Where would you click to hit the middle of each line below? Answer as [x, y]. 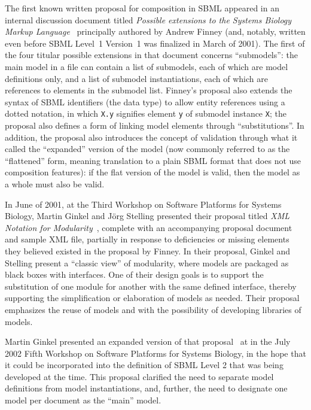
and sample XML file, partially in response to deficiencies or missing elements [147, 239]
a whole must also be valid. [55, 183]
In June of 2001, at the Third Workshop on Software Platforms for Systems [143, 204]
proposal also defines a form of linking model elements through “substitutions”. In [155, 125]
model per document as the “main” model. [83, 400]
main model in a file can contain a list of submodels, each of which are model [147, 66]
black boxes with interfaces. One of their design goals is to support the [134, 274]
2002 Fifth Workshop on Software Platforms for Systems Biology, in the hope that [155, 353]
